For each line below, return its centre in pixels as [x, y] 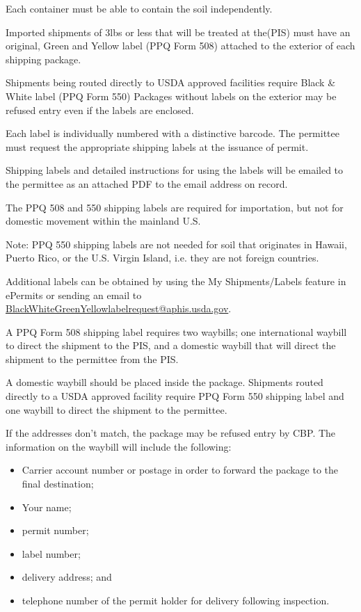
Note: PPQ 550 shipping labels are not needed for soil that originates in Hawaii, [176, 244]
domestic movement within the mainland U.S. [103, 221]
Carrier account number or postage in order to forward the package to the [180, 470]
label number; [51, 553]
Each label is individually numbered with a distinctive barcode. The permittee [173, 133]
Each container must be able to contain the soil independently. [139, 8]
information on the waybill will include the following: [119, 446]
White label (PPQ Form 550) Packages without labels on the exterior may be [171, 96]
